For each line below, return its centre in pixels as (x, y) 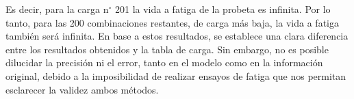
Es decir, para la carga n (57, 9)
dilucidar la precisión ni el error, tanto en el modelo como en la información (164, 62)
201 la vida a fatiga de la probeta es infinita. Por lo (223, 9)
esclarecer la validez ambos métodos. (82, 89)
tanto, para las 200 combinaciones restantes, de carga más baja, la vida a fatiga (172, 22)
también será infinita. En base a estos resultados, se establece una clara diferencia (177, 36)
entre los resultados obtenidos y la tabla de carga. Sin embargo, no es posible (167, 49)
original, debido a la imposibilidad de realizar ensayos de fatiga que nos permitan (176, 75)
